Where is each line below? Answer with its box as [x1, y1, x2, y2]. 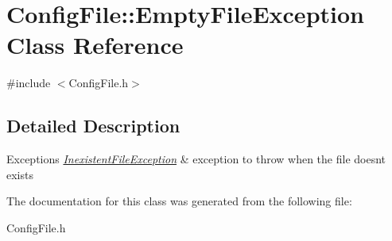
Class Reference [6, 29, 184, 61]
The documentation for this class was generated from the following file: [6, 193, 352, 209]
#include [6, 75, 51, 91]
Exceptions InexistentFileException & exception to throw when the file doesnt [6, 151, 386, 167]
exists [6, 166, 33, 182]
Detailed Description [6, 113, 180, 138]
